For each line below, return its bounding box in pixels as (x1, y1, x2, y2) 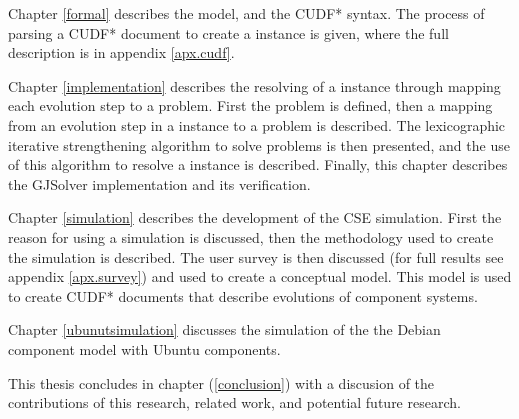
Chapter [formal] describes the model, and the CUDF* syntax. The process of (8, 3, 485, 23)
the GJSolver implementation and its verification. (8, 173, 311, 194)
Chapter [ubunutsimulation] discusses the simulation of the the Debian (8, 319, 441, 340)
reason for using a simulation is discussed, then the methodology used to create (8, 226, 494, 247)
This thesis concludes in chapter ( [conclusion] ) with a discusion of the (8, 372, 435, 393)
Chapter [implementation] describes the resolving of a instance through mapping (8, 75, 501, 96)
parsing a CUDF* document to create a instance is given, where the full (8, 22, 449, 43)
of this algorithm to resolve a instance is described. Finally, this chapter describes (8, 154, 508, 175)
